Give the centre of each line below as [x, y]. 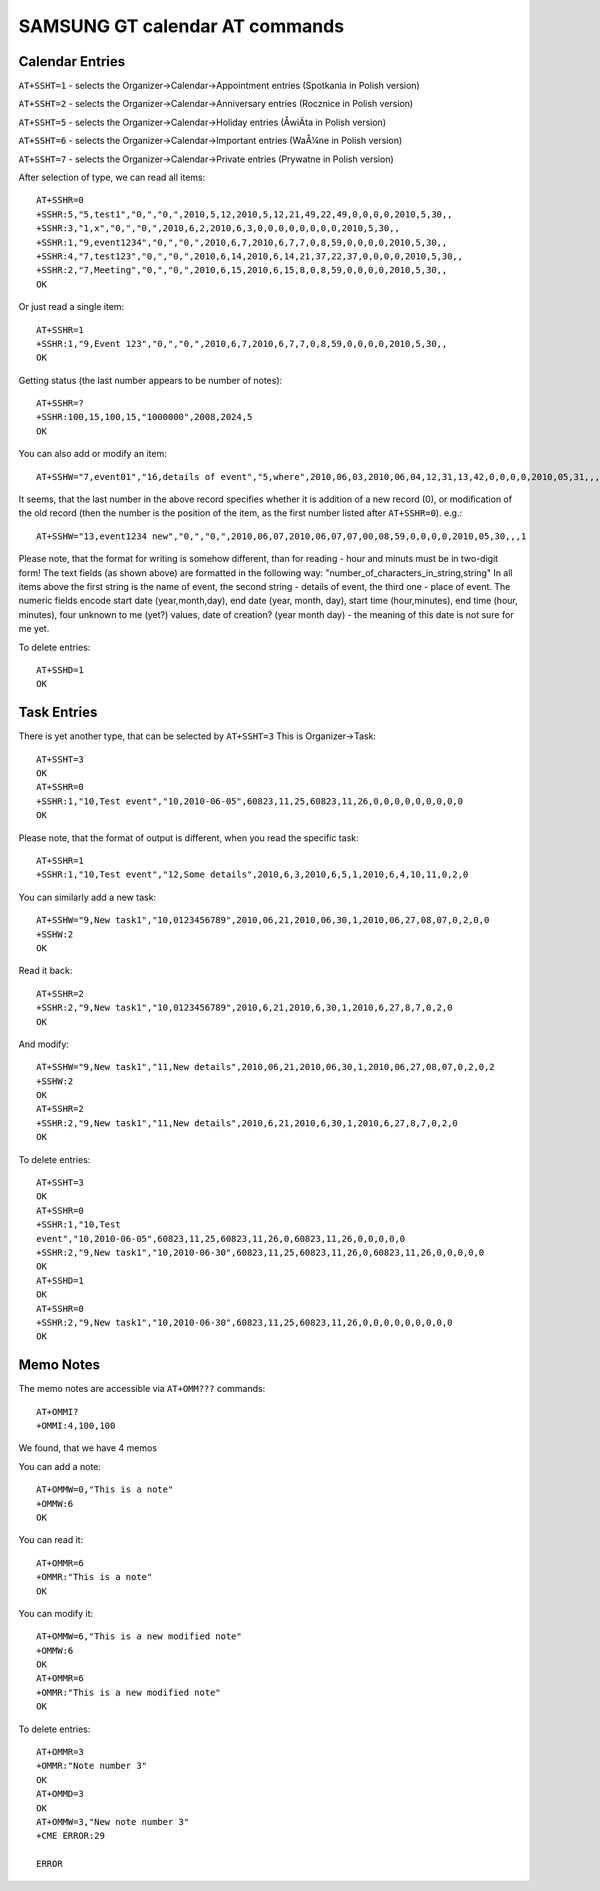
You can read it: [51, 1540]
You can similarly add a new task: [87, 897]
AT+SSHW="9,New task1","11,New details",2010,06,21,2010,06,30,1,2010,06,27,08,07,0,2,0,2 [265, 1067]
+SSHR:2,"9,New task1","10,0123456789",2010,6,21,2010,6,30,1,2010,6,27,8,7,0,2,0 [244, 1008]
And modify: [44, 1044]
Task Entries [58, 712]
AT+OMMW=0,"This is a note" [105, 1489]
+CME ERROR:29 [70, 1836]
